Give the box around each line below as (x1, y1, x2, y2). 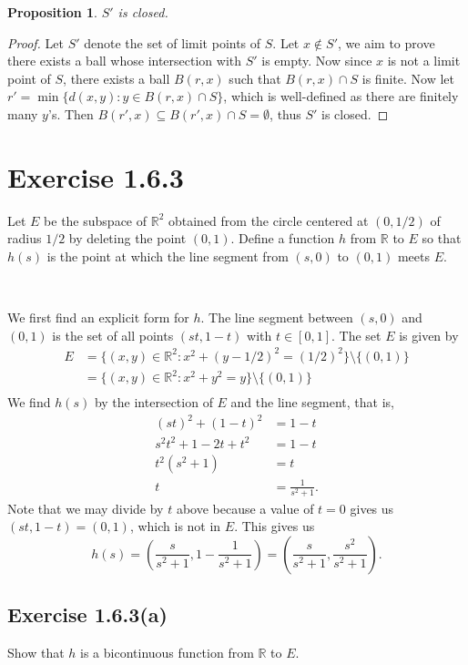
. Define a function (230, 229, 335, 248)
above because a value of (176, 498, 314, 517)
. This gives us (234, 517, 315, 536)
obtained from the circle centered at (168, 210, 369, 230)
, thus (270, 104, 301, 123)
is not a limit (387, 51, 461, 70)
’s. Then (47, 104, 94, 123)
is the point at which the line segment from (46, 246, 289, 265)
